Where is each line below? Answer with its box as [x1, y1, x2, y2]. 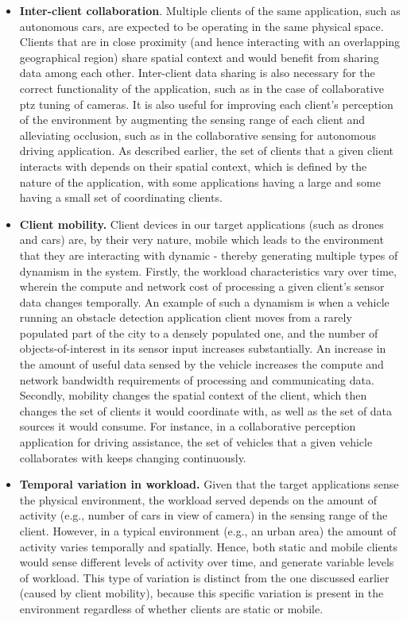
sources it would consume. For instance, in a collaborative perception [19, 418, 356, 435]
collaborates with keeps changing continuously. [19, 449, 246, 466]
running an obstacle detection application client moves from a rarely [19, 309, 352, 326]
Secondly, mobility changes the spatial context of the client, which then [19, 387, 367, 404]
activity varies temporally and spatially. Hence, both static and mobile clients [19, 538, 398, 554]
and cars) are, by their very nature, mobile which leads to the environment [19, 231, 384, 248]
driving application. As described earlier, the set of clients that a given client [19, 142, 394, 159]
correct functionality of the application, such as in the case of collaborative [19, 79, 384, 96]
